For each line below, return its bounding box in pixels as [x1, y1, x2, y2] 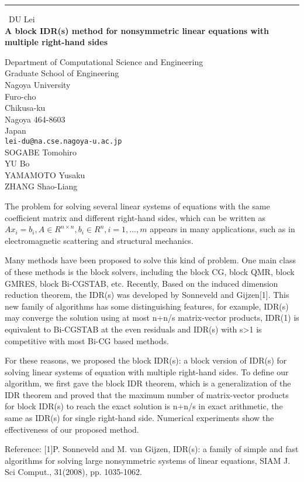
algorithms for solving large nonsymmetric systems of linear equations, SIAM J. [5, 454, 291, 466]
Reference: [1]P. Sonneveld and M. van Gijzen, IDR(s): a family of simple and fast [5, 443, 299, 455]
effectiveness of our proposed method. [5, 423, 139, 435]
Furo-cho [5, 90, 36, 102]
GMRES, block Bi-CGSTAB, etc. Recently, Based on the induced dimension [5, 277, 278, 289]
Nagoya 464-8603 [5, 113, 65, 125]
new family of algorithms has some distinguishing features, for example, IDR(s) [5, 300, 289, 312]
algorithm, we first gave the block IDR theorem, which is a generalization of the [5, 377, 291, 389]
